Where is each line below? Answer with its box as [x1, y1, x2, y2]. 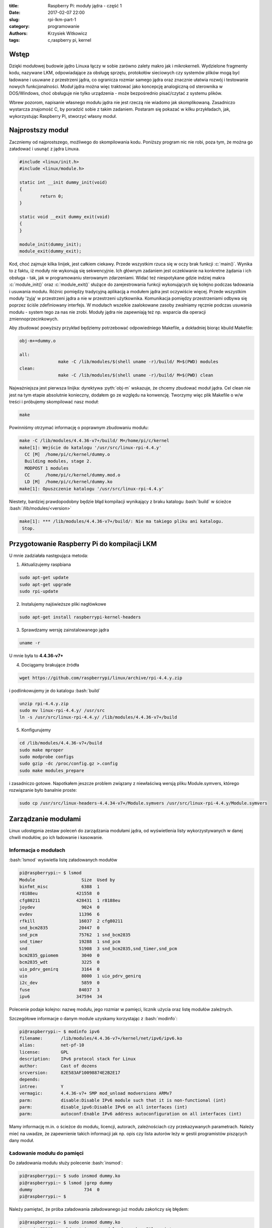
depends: [19, 1077, 41, 1083]
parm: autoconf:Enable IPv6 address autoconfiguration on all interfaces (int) [19, 1111, 242, 1117]
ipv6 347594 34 [19, 994, 102, 1000]
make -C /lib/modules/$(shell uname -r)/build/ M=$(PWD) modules [58, 359, 219, 364]
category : [9, 24, 30, 29]
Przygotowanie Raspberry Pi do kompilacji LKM [9, 540, 157, 548]
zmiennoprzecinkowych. [9, 316, 59, 322]
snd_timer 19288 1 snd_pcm [19, 939, 121, 945]
